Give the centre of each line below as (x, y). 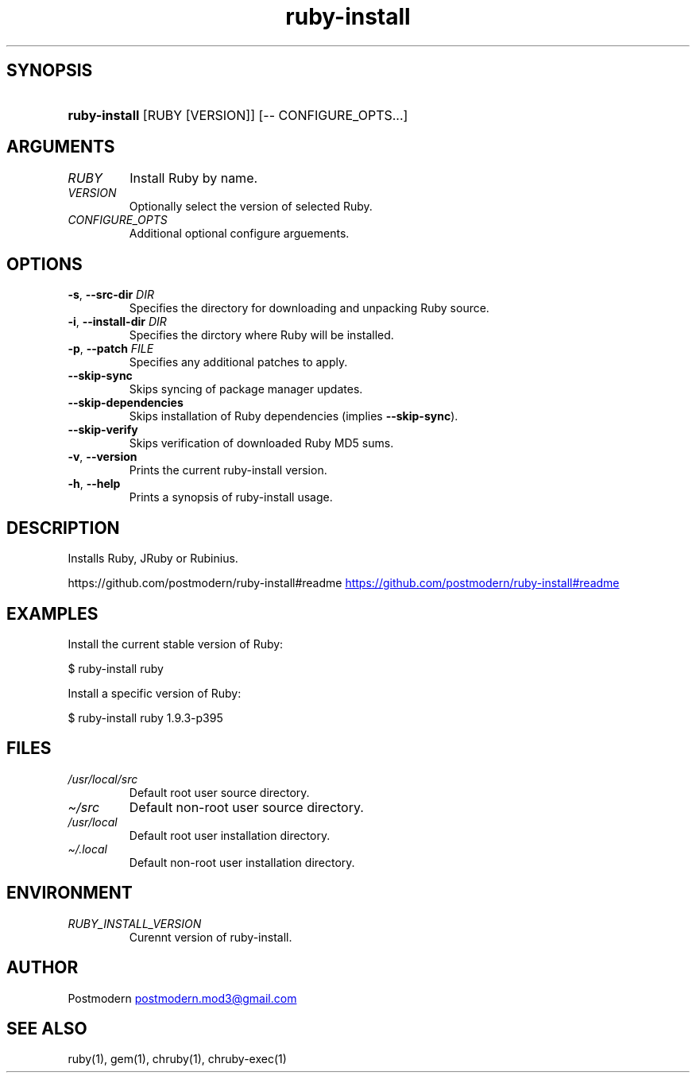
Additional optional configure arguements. (239, 234)
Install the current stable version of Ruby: (176, 644)
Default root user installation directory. (230, 835)
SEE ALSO (47, 1028)
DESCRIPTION (63, 528)
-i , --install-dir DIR (117, 322)
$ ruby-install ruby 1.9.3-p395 (145, 717)
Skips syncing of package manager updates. (246, 389)
